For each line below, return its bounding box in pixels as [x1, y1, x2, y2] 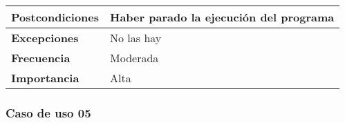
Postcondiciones [11, 9, 100, 25]
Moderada [110, 50, 159, 66]
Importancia [11, 70, 80, 86]
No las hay [110, 30, 162, 46]
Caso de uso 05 [6, 104, 91, 121]
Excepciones [11, 30, 79, 46]
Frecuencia [11, 50, 71, 66]
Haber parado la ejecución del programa [110, 9, 335, 25]
